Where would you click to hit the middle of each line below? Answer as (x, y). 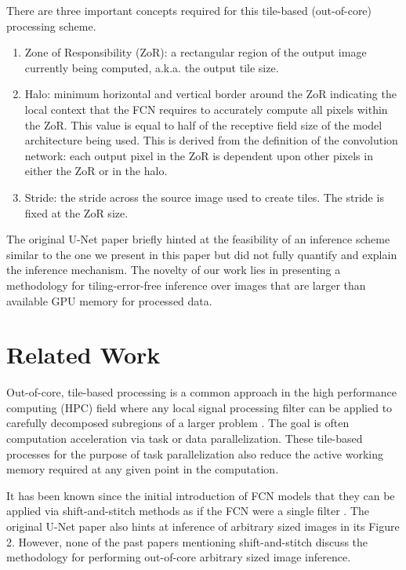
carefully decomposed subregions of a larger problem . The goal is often (178, 423)
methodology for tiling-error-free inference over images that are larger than (186, 285)
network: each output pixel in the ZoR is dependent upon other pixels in (199, 155)
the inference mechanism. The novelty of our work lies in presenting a (174, 270)
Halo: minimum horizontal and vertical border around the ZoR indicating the (210, 94)
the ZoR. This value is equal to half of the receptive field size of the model (203, 124)
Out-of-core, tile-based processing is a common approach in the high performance (201, 392)
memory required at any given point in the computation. (143, 469)
